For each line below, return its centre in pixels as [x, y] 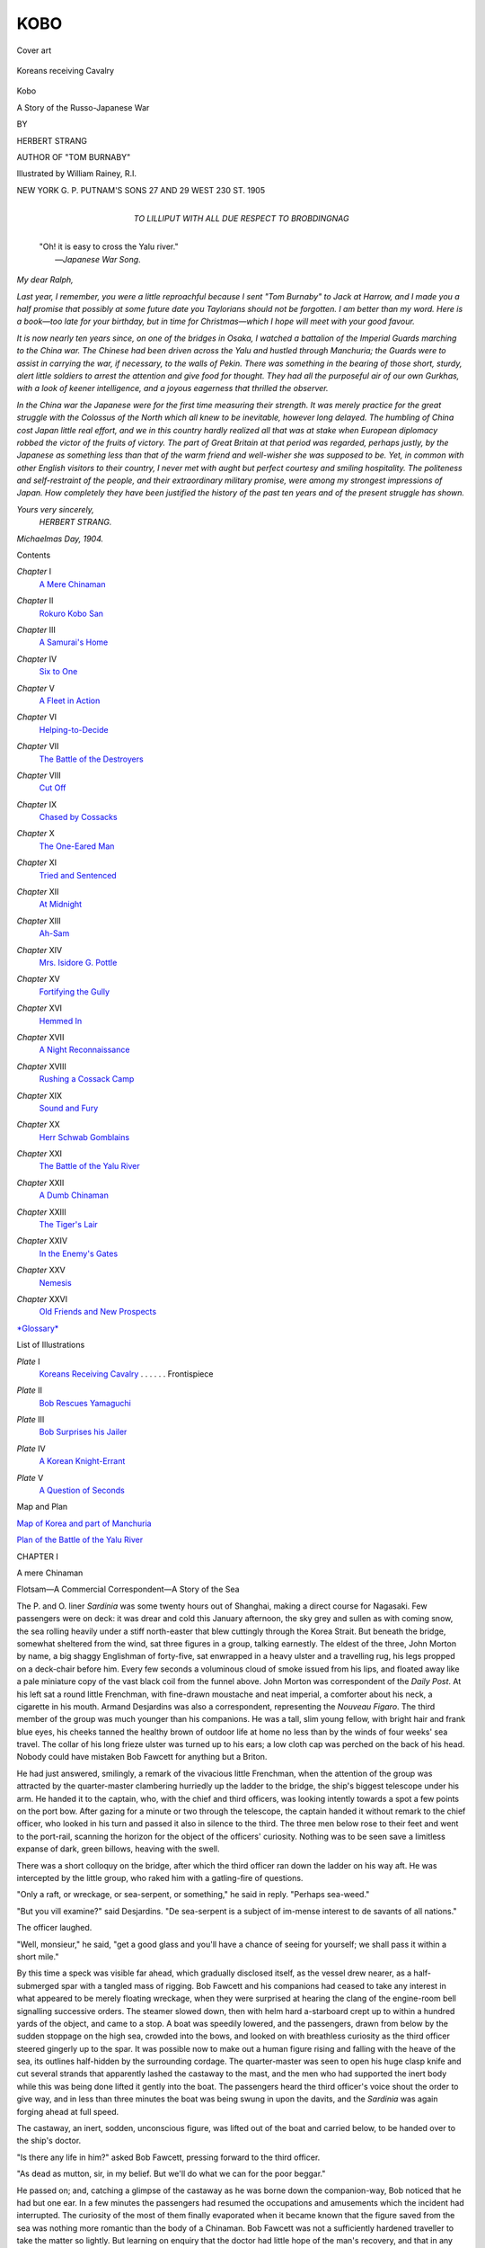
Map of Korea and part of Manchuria [84, 1523]
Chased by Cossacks [78, 817]
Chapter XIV [40, 950]
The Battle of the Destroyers [91, 759]
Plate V [30, 1477]
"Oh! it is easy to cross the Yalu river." [109, 246]
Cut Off [53, 788]
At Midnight [61, 905]
